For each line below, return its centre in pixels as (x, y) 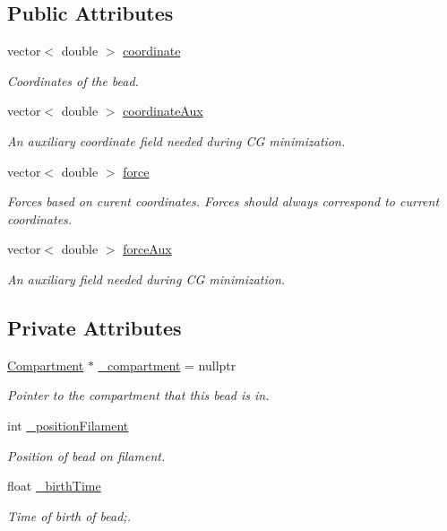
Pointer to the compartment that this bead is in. (138, 395)
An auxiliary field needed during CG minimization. (146, 279)
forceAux (147, 249)
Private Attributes (95, 327)
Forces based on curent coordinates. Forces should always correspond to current (223, 201)
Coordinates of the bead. (73, 80)
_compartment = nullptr (167, 365)
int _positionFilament (68, 425)
